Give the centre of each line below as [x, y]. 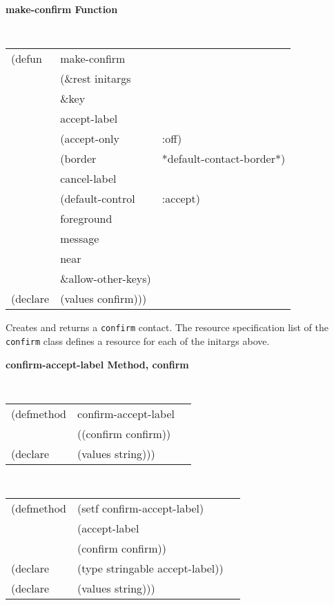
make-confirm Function [62, 9]
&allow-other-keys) [106, 279]
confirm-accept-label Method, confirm [97, 364]
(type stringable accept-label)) [150, 568]
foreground [86, 219]
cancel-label [88, 179]
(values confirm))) [104, 299]
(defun [27, 59]
